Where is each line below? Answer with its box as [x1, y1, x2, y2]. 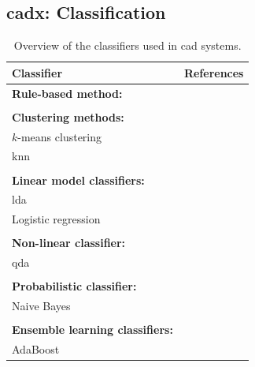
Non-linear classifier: [12, 234, 126, 251]
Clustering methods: [12, 108, 124, 125]
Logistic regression [12, 211, 101, 227]
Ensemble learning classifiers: [12, 321, 173, 338]
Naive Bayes [12, 298, 71, 314]
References [183, 64, 244, 81]
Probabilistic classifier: [12, 278, 137, 294]
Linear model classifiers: [12, 171, 145, 188]
